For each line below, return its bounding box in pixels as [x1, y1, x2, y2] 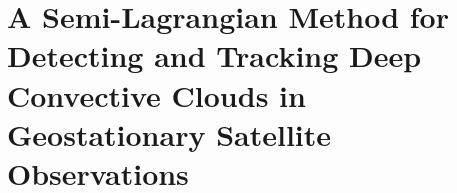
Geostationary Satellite [7, 113, 332, 154]
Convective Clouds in [7, 74, 306, 115]
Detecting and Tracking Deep [7, 35, 422, 76]
